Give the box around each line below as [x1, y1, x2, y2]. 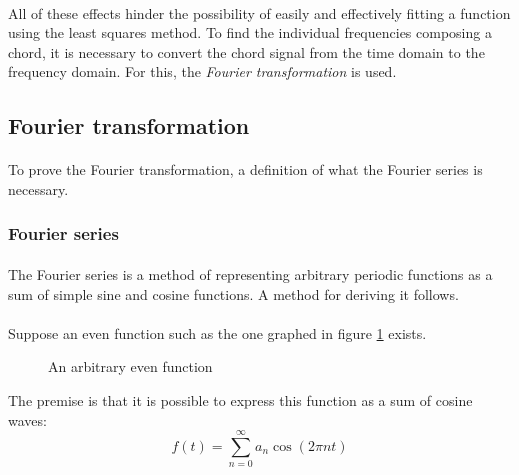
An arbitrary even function [48, 356, 213, 377]
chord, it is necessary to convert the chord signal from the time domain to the [8, 41, 485, 62]
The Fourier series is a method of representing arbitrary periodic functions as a [8, 263, 493, 284]
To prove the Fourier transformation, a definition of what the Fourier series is [8, 159, 483, 180]
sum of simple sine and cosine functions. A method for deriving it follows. [8, 283, 459, 304]
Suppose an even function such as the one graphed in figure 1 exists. [8, 322, 427, 343]
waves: [8, 409, 47, 430]
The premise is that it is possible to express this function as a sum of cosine [8, 389, 473, 410]
